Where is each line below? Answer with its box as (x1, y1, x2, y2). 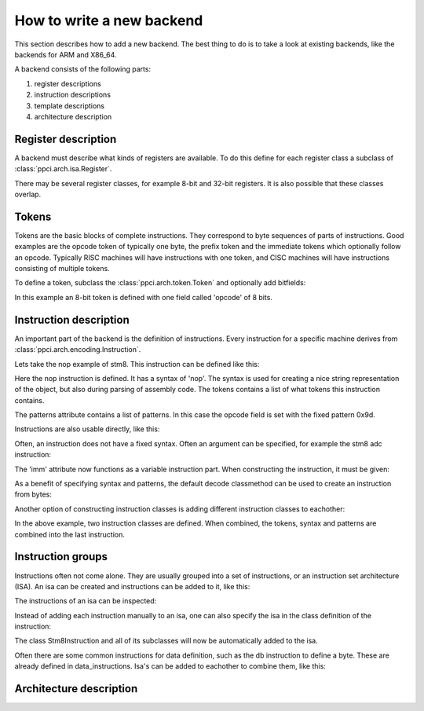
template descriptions (34, 101, 105, 110)
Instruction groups (14, 550, 108, 563)
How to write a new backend (14, 12, 203, 29)
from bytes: (14, 489, 53, 499)
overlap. (14, 189, 42, 199)
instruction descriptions (34, 90, 111, 100)
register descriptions (34, 79, 101, 88)
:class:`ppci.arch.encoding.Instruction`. (14, 345, 141, 354)
